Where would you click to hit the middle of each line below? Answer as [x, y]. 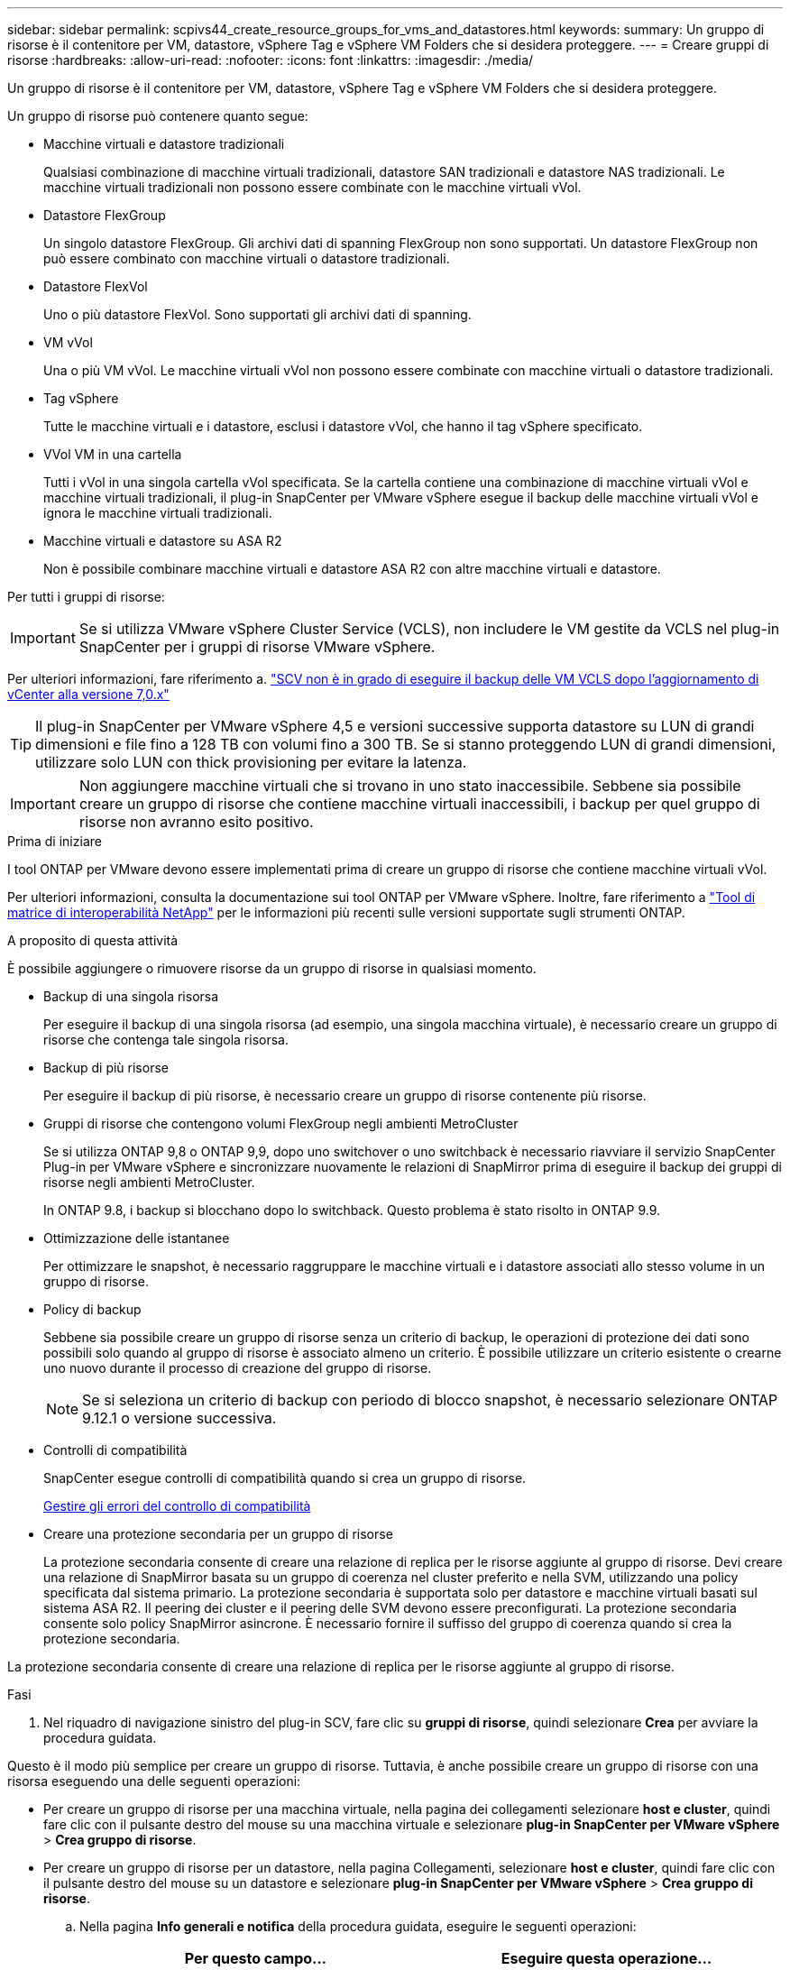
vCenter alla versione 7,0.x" [88, 694]
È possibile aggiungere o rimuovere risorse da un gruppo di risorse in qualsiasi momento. [272, 968]
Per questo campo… [256, 1958]
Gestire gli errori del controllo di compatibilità [177, 1506]
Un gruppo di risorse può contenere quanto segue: [158, 116]
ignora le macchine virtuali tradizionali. [158, 513]
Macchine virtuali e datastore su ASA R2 [163, 541]
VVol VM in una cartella [113, 454]
